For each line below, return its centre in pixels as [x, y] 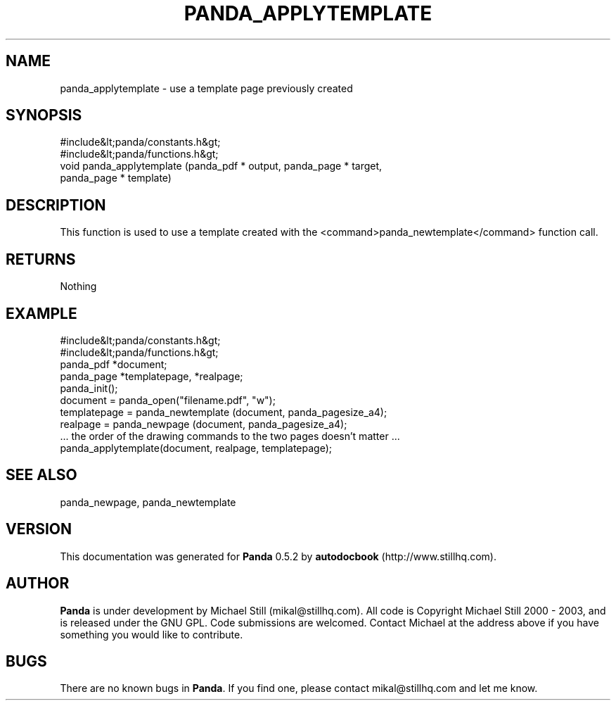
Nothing [78, 286]
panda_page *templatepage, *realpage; [152, 376]
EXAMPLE [41, 313]
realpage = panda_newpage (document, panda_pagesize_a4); [204, 424]
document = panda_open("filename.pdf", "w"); [168, 400]
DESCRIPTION [56, 205]
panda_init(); [89, 388]
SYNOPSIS [44, 115]
